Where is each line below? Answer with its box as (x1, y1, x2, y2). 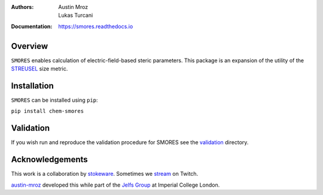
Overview (11, 41, 48, 51)
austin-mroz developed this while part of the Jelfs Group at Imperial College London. (11, 181, 220, 188)
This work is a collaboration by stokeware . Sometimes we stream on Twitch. (11, 170, 199, 178)
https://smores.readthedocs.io (58, 23, 133, 30)
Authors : (11, 4, 34, 10)
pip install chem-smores (11, 108, 84, 115)
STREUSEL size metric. (11, 65, 68, 72)
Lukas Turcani (58, 12, 93, 19)
